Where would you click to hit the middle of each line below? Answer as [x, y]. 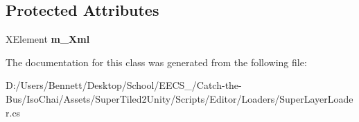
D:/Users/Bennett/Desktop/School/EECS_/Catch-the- [124, 85]
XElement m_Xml [48, 39]
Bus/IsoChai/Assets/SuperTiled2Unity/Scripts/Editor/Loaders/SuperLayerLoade [179, 98]
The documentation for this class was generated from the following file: [156, 62]
